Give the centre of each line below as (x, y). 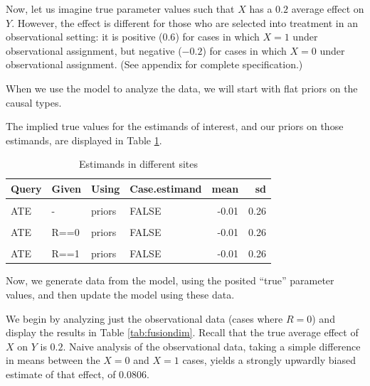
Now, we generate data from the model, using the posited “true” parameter (170, 280)
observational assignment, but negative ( (94, 50)
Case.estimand (166, 188)
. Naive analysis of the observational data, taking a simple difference (212, 346)
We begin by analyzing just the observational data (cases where (144, 318)
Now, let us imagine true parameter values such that (120, 9)
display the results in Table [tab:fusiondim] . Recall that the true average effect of (182, 332)
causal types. (34, 102)
